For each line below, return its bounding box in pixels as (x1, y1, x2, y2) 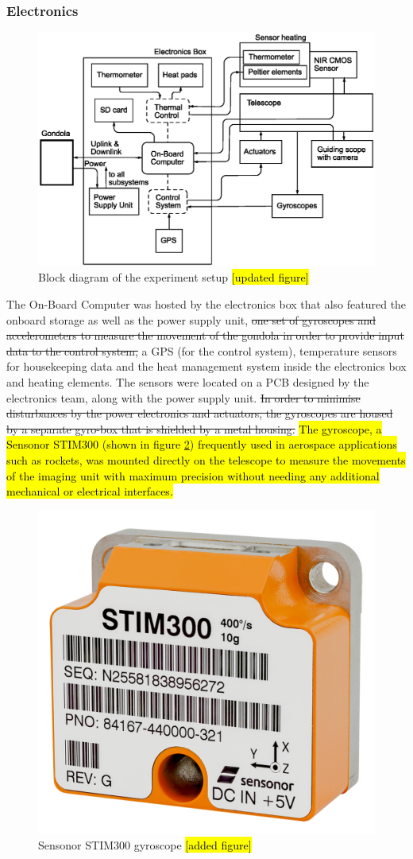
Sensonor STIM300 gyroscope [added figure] (38, 836, 252, 853)
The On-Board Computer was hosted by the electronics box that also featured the (6, 295, 407, 312)
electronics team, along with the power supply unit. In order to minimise (6, 389, 361, 406)
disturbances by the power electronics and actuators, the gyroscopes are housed (6, 405, 393, 422)
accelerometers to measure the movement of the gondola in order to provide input (6, 327, 404, 344)
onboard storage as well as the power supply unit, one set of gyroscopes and (6, 311, 376, 328)
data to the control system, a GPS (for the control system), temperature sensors (6, 342, 397, 359)
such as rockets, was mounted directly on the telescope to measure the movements (6, 451, 406, 468)
